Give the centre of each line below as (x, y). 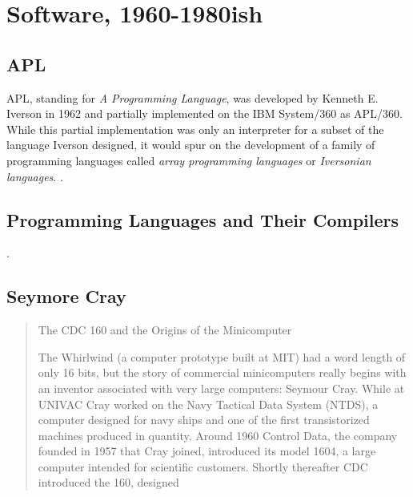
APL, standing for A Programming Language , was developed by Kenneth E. (192, 97)
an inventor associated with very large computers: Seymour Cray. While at (221, 388)
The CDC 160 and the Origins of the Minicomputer (165, 330)
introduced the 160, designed (108, 482)
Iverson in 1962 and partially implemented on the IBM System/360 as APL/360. (204, 113)
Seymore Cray (66, 296)
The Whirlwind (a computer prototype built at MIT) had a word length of (222, 356)
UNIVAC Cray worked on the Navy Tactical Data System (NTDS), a (208, 404)
